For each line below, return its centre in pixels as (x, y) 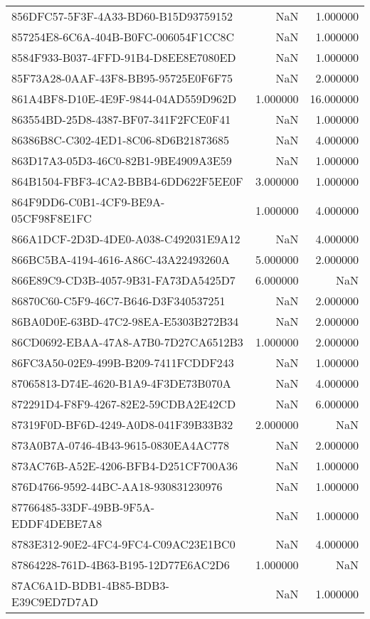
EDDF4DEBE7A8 (57, 523)
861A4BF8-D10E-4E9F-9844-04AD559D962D (124, 99)
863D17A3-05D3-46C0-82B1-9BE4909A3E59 (122, 160)
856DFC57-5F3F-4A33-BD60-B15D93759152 (122, 16)
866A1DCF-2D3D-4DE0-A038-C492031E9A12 (126, 239)
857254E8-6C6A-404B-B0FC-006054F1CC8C (123, 37)
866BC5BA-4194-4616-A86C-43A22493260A (121, 259)
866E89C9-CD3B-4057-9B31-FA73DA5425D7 (123, 280)
